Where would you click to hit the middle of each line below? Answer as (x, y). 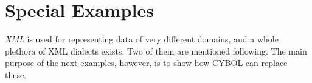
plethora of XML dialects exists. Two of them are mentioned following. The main (156, 51)
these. (16, 74)
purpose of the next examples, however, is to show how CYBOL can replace (146, 63)
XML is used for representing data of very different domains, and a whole (142, 39)
